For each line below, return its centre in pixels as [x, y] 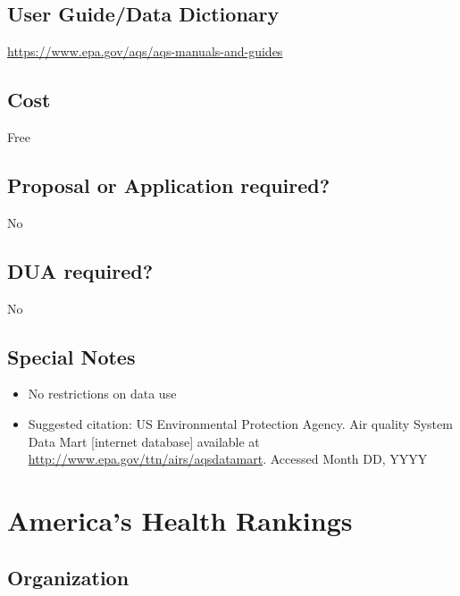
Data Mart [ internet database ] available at [144, 441]
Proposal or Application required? [169, 185]
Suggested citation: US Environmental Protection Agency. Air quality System [240, 423]
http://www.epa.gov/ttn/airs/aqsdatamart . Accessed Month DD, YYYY [228, 459]
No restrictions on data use [102, 394]
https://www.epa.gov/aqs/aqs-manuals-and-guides [145, 51]
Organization [68, 577]
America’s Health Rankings [180, 520]
